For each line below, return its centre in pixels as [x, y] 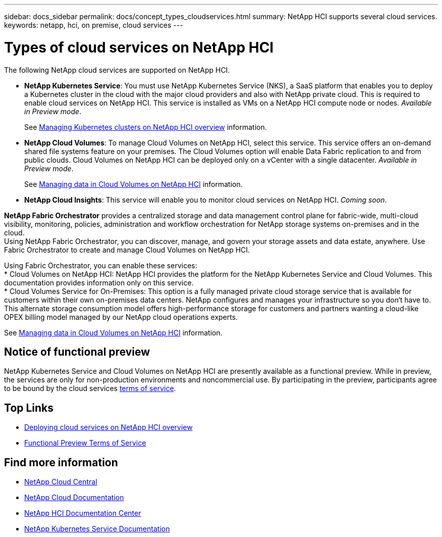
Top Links [29, 408]
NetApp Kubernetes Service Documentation [97, 529]
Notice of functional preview [77, 352]
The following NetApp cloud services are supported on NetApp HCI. [117, 70]
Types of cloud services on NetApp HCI [139, 47]
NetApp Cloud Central [61, 482]
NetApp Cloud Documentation [74, 498]
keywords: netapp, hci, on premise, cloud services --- [94, 25]
